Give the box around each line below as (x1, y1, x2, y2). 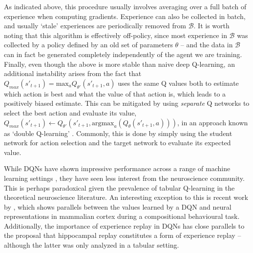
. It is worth (193, 20, 230, 31)
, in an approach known (177, 117, 248, 127)
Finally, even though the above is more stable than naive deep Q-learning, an (4, 58, 235, 69)
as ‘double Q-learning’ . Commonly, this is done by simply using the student (4, 128, 232, 138)
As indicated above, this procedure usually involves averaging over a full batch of (4, 1, 247, 11)
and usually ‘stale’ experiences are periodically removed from (4, 20, 186, 31)
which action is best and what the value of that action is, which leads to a (4, 88, 226, 98)
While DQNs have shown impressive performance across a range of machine (4, 163, 231, 174)
